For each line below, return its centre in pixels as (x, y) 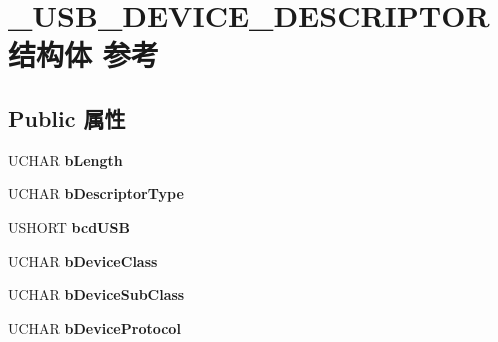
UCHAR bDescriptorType (96, 193)
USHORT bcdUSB (69, 226)
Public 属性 (67, 117)
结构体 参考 (83, 54)
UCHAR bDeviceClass (83, 260)
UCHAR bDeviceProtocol (94, 327)
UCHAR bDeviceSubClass (96, 294)
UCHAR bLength (65, 159)
